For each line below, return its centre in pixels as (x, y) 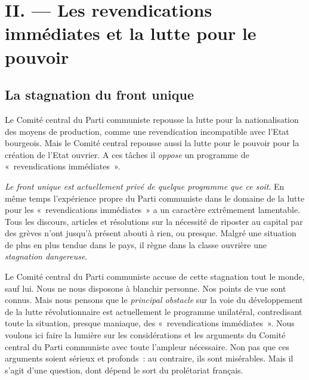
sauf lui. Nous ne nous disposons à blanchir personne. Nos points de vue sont (146, 288)
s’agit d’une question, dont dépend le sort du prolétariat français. (124, 370)
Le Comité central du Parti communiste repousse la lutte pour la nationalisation (152, 119)
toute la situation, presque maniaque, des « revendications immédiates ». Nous (150, 323)
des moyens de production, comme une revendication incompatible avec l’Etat (147, 131)
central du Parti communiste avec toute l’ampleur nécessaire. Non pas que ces (147, 346)
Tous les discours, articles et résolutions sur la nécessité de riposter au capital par (154, 221)
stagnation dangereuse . (46, 256)
